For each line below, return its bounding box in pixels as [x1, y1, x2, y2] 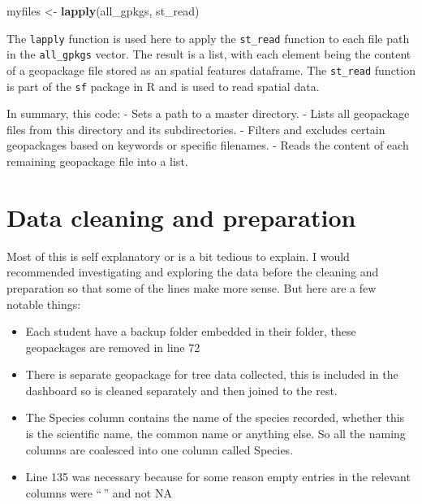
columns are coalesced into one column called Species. [25, 441, 294, 458]
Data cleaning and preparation [6, 200, 356, 233]
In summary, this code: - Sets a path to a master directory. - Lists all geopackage [6, 105, 410, 122]
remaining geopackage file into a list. [6, 153, 188, 169]
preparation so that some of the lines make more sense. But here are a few [6, 279, 377, 296]
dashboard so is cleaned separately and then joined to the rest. [25, 381, 338, 398]
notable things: [6, 295, 81, 312]
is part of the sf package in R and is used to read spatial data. [6, 77, 320, 94]
